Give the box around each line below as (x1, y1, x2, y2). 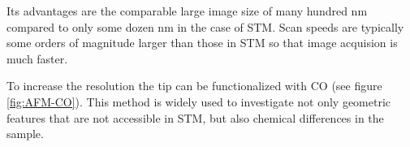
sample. (6, 125, 44, 142)
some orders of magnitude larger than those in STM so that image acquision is (6, 34, 398, 51)
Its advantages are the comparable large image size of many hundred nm (6, 2, 368, 19)
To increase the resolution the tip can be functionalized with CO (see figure (6, 77, 382, 94)
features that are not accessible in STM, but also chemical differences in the (6, 109, 384, 126)
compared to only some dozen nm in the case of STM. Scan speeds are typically (6, 18, 404, 35)
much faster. (6, 50, 68, 67)
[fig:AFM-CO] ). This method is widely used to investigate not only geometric (6, 93, 391, 110)
